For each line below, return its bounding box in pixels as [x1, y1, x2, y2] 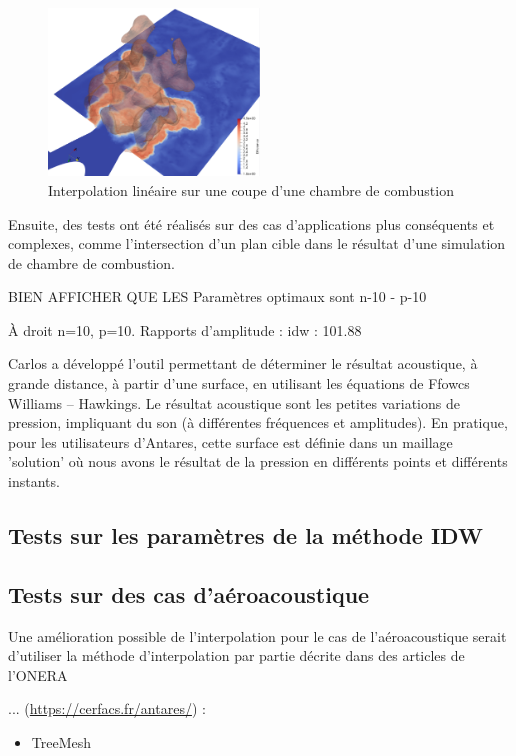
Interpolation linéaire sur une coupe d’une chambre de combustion [48, 179, 454, 200]
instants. [8, 471, 60, 492]
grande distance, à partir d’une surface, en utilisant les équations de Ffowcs [8, 373, 470, 394]
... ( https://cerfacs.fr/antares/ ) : [8, 698, 206, 719]
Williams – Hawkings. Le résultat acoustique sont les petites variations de [8, 392, 460, 413]
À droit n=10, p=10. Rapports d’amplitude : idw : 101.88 [8, 319, 362, 340]
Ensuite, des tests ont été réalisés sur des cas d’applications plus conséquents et [8, 213, 495, 234]
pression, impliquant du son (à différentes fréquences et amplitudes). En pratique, [8, 412, 508, 433]
